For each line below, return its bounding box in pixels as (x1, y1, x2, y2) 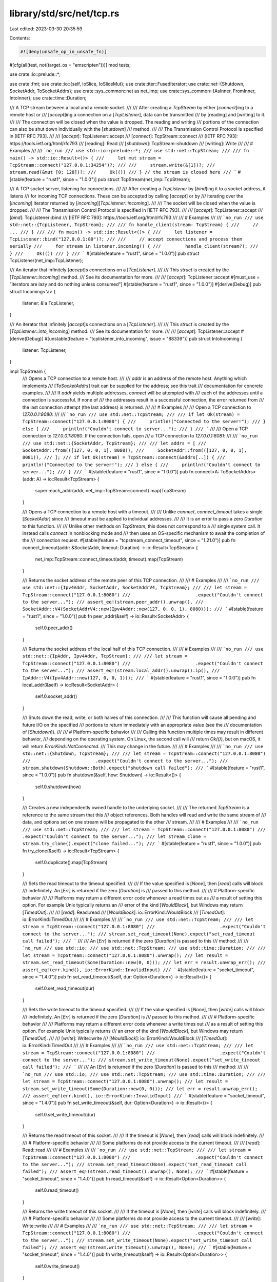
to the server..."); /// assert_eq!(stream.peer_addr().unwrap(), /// (22, 599, 204, 605)
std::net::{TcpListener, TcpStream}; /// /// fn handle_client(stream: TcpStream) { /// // (9, 222, 259, 228)
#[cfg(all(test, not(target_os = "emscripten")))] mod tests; (9, 62, 131, 68)
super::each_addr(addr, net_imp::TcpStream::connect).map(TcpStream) (35, 488, 186, 493)
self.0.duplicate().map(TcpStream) (35, 859, 108, 866)
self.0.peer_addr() (35, 625, 73, 631)
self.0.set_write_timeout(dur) (35, 1111, 96, 1117)
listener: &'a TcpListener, (22, 300, 74, 306)
